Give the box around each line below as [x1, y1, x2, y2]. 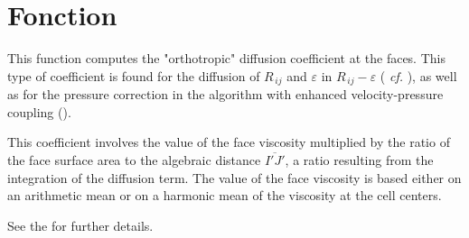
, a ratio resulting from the [285, 150, 434, 169]
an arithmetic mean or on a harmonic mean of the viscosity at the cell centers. [7, 186, 442, 205]
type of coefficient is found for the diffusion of [7, 66, 260, 85]
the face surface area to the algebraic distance [7, 150, 261, 169]
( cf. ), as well [380, 66, 457, 85]
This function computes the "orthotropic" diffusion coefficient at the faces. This [7, 49, 446, 68]
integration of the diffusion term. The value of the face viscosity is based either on [7, 168, 462, 187]
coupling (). [7, 102, 71, 121]
